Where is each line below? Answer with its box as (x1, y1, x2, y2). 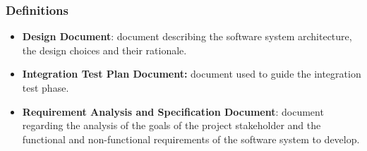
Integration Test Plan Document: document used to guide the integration (22, 66, 361, 81)
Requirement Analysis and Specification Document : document (22, 104, 324, 119)
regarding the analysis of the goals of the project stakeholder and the (22, 118, 321, 133)
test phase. (22, 80, 69, 95)
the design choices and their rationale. (22, 42, 187, 57)
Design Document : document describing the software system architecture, (22, 29, 352, 44)
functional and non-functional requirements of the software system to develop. (22, 131, 360, 146)
